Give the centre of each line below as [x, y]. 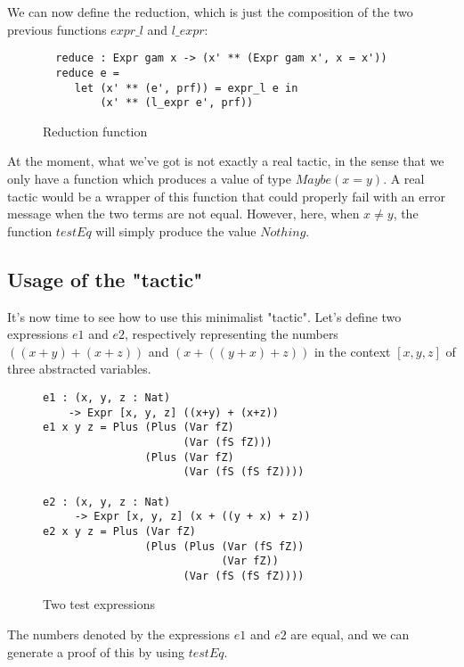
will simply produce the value [176, 231]
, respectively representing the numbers [231, 334]
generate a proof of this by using [96, 651]
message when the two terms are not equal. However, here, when [183, 214]
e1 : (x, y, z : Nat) [107, 397]
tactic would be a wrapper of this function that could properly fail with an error [226, 196]
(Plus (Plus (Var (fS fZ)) [224, 546]
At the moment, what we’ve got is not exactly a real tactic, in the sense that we [226, 161]
